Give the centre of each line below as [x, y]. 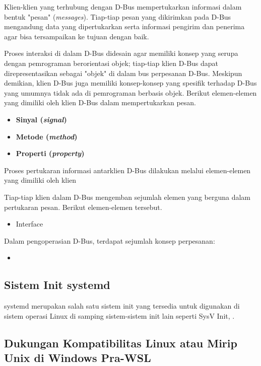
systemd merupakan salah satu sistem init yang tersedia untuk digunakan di [122, 306]
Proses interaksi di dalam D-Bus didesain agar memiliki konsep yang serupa [121, 53]
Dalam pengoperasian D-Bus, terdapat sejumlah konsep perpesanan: [110, 240]
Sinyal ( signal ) [41, 119]
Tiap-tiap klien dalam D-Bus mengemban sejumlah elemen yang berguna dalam [127, 197]
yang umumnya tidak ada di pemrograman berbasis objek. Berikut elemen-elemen [130, 92]
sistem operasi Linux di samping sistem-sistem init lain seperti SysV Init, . [119, 315]
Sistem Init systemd [57, 285]
